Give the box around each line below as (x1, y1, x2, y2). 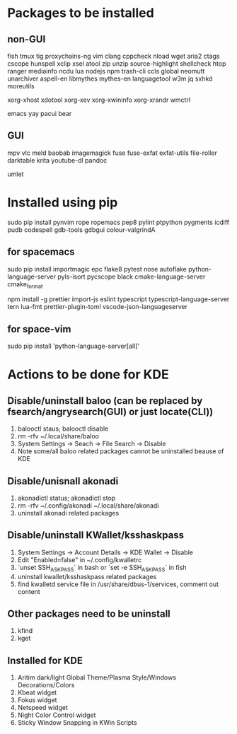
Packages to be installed (7, 5, 154, 21)
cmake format (7, 279, 43, 290)
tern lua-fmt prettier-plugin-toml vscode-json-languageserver (7, 303, 188, 311)
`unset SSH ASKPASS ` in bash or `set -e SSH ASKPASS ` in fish (17, 563, 187, 573)
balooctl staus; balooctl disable (17, 424, 109, 433)
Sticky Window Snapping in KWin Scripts (17, 718, 137, 727)
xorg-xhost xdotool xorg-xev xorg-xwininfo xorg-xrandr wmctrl (7, 95, 191, 104)
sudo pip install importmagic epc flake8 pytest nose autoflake (7, 264, 187, 273)
